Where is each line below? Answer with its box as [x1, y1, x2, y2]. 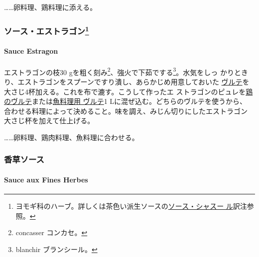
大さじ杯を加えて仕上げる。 [4, 115, 95, 126]
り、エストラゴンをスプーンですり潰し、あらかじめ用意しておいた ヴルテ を [4, 76, 250, 86]
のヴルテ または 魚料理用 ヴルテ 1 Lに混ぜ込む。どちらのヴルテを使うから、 [4, 96, 247, 106]
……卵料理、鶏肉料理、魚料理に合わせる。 [4, 132, 139, 142]
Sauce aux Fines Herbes [4, 174, 88, 184]
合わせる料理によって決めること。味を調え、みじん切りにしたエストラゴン [4, 105, 248, 116]
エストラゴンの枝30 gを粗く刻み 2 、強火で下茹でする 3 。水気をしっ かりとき [4, 65, 249, 77]
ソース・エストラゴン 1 [4, 23, 89, 37]
